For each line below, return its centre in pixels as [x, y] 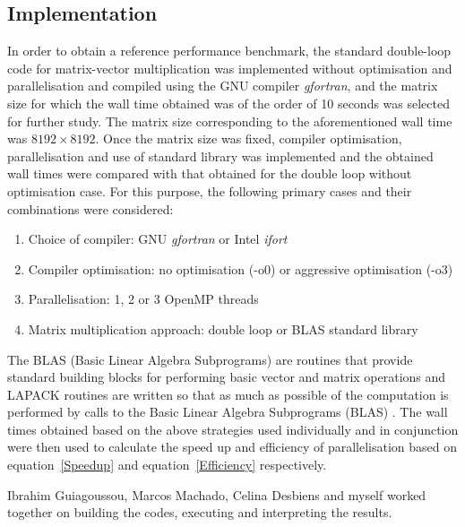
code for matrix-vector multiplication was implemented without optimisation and [230, 68]
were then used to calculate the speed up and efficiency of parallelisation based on [232, 447]
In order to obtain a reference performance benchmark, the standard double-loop [229, 51]
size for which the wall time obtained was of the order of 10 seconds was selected [228, 103]
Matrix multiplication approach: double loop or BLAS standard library [223, 328]
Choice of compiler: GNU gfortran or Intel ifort [158, 239]
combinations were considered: [90, 208]
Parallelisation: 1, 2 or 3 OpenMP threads [143, 299]
